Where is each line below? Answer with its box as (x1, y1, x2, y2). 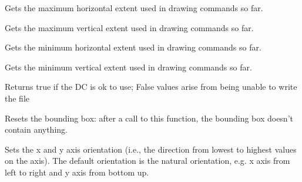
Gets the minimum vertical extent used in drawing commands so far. (5, 60, 252, 73)
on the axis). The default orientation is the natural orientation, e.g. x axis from (5, 154, 290, 167)
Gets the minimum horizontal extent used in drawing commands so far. (5, 41, 261, 53)
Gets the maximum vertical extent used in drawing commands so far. (5, 21, 254, 33)
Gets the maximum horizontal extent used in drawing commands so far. (5, 2, 263, 14)
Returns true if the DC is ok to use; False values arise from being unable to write (5, 80, 297, 93)
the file (5, 92, 29, 104)
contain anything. (5, 123, 68, 136)
